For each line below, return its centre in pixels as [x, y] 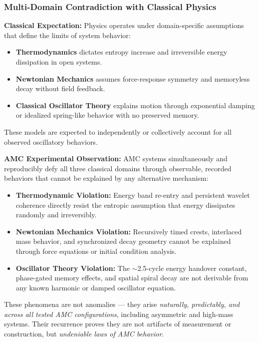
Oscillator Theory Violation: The [73, 268]
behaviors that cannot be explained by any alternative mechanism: [106, 178]
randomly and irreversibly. [56, 215]
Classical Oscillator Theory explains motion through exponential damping [135, 105]
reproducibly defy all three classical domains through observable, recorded [118, 168]
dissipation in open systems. [59, 62]
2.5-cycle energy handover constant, [192, 268]
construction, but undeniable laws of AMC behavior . [84, 334]
